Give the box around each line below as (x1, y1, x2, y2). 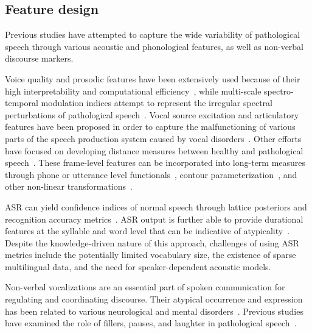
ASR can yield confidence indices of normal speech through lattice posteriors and (5, 200, 307, 213)
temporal (5, 96, 38, 109)
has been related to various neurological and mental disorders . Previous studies (5, 304, 303, 317)
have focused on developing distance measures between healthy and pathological (5, 144, 303, 157)
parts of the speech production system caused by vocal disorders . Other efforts (5, 132, 302, 145)
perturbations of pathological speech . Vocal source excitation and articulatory (5, 108, 299, 121)
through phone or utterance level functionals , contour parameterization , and (5, 168, 297, 181)
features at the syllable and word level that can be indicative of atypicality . (5, 224, 290, 237)
